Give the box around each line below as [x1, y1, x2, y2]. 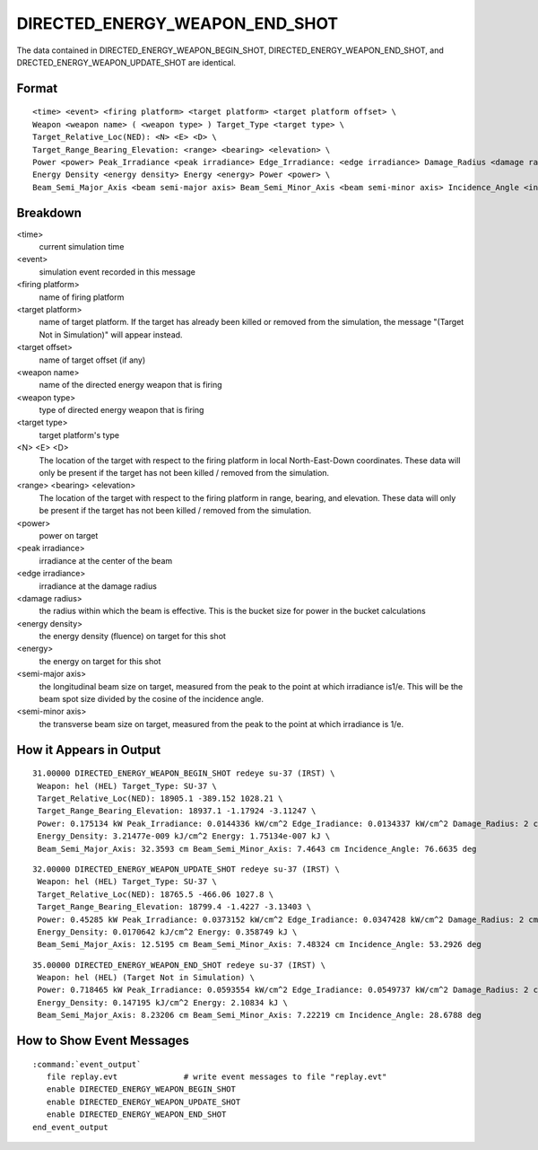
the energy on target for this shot [39, 655, 161, 666]
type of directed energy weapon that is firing [39, 405, 204, 416]
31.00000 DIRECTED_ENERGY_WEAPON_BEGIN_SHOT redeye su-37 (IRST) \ [32, 768, 335, 778]
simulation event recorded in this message [39, 266, 196, 277]
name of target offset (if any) [39, 355, 146, 365]
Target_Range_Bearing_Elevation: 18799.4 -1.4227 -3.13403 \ [37, 902, 312, 912]
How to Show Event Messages [16, 1033, 190, 1049]
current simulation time [39, 241, 125, 251]
